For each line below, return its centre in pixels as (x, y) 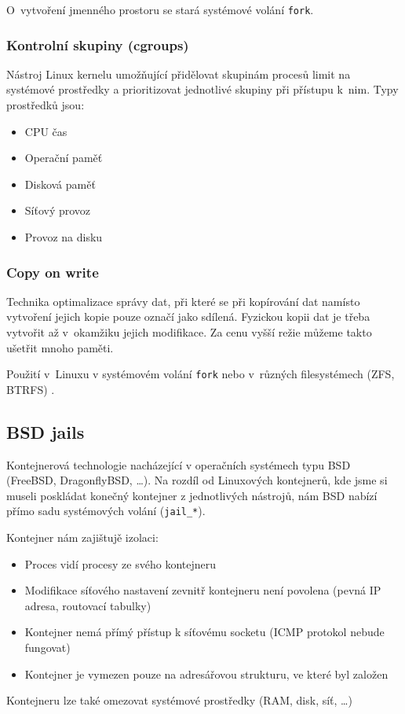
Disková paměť (60, 184)
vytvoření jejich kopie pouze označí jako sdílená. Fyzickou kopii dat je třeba (188, 317)
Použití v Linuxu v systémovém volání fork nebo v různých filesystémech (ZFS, (201, 374)
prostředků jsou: (46, 105)
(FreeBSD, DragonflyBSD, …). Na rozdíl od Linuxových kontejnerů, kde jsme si (197, 480)
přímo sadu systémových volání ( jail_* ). (106, 511)
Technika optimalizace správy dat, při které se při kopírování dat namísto (183, 301)
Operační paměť (64, 158)
